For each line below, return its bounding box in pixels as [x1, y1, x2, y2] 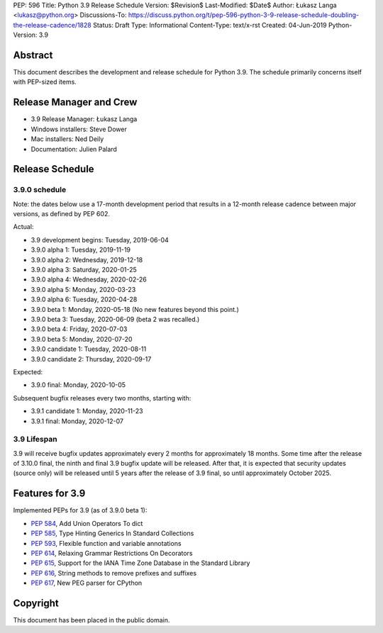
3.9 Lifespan [13, 435, 57, 444]
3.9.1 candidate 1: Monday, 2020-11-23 [30, 407, 143, 415]
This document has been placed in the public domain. [13, 615, 170, 624]
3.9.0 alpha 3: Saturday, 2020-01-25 [30, 266, 138, 274]
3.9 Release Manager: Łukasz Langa [30, 115, 138, 123]
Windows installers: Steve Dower [30, 125, 127, 133]
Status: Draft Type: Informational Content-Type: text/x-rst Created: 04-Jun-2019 [92, 21, 327, 29]
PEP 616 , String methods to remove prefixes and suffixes [30, 568, 197, 577]
